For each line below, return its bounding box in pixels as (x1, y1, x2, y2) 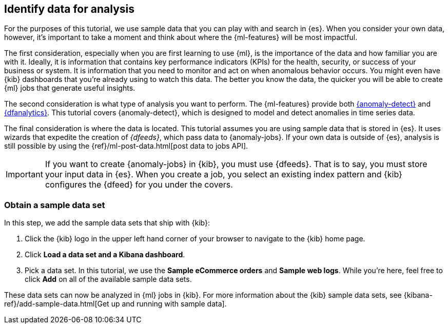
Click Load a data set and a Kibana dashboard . (25, 250, 185, 259)
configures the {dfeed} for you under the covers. (45, 179, 233, 190)
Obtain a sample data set (4, 199, 105, 210)
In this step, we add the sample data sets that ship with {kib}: (4, 218, 210, 228)
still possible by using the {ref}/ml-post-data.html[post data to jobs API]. (4, 141, 248, 151)
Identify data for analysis (4, 3, 134, 15)
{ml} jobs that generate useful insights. (4, 84, 135, 93)
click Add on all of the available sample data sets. (25, 275, 192, 284)
